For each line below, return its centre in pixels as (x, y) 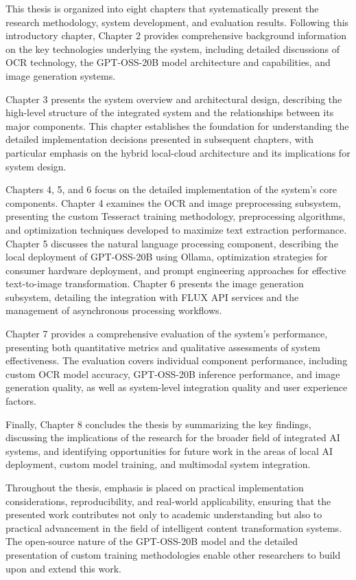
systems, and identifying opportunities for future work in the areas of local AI (169, 450)
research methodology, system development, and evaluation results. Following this (177, 22)
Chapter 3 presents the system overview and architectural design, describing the (174, 99)
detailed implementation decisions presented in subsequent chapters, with (159, 139)
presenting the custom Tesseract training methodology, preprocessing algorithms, (176, 216)
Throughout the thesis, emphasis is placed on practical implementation (155, 487)
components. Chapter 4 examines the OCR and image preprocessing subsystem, (173, 202)
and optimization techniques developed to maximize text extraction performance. (176, 229)
